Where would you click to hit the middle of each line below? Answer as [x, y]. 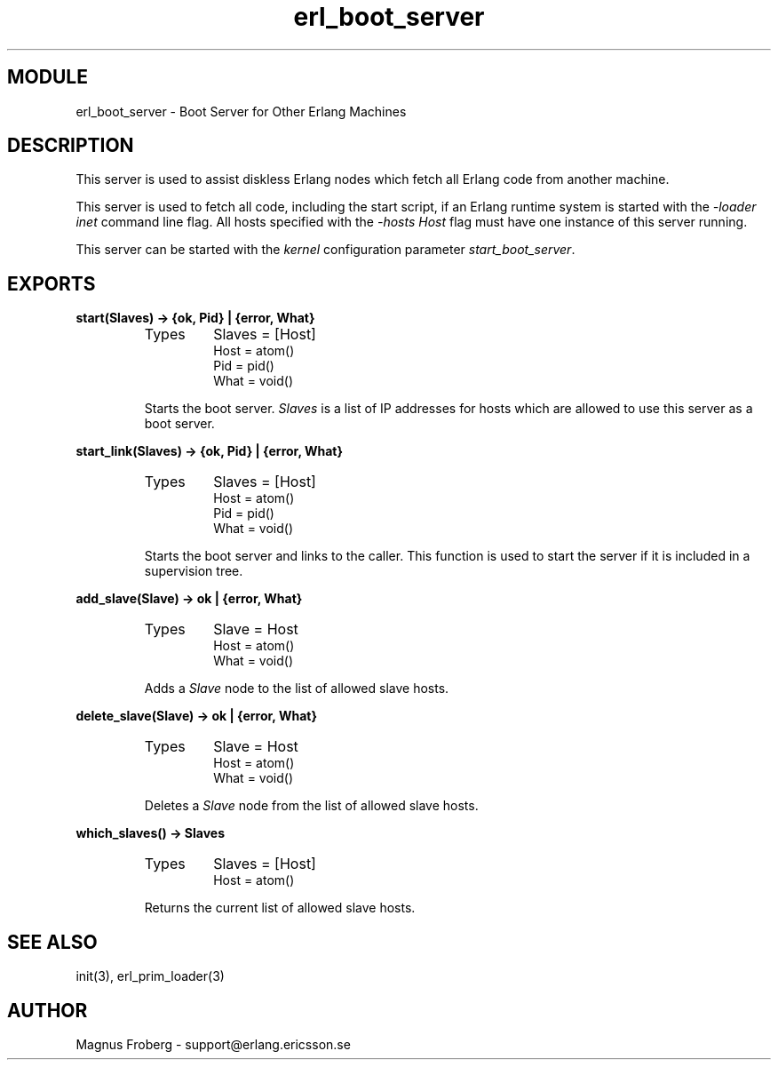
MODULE [48, 77]
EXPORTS [52, 283]
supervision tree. [194, 571]
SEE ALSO [52, 942]
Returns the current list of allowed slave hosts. [280, 908]
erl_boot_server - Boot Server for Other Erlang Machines [241, 111]
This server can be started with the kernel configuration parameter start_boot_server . [325, 250]
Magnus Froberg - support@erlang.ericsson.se [213, 1044]
